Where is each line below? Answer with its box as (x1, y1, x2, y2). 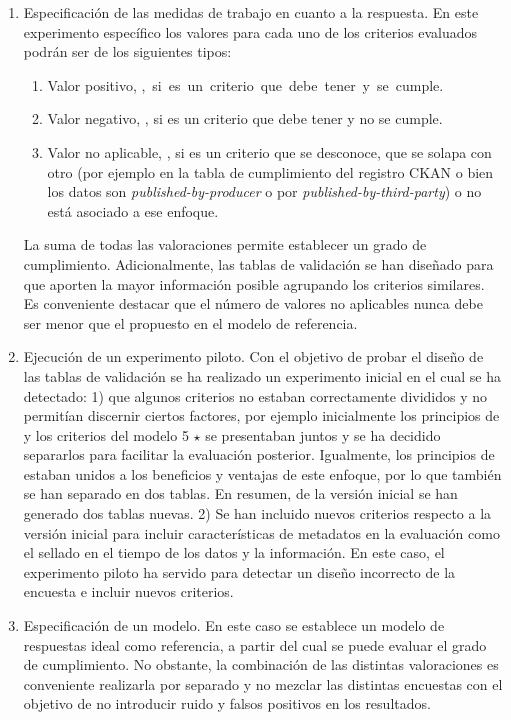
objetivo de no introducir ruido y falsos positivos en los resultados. (23, 693, 431, 714)
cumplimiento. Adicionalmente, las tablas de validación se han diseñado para (23, 253, 494, 274)
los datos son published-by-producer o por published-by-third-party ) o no (47, 181, 482, 202)
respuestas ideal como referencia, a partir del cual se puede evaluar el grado (23, 634, 487, 655)
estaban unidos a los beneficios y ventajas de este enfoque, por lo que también (23, 463, 502, 484)
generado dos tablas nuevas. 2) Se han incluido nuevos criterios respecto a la (23, 503, 492, 524)
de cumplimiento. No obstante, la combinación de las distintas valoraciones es (23, 654, 499, 675)
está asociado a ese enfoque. (47, 200, 219, 221)
